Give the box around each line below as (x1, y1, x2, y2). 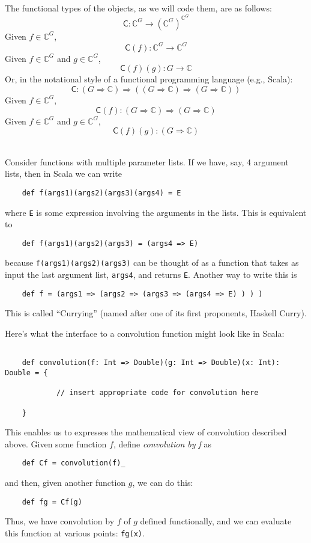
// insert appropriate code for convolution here (56, 388, 259, 397)
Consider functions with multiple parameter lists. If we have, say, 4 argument (5, 155, 289, 168)
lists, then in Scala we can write (5, 167, 122, 180)
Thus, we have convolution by (5, 515, 115, 527)
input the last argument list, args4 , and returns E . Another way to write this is (5, 268, 297, 281)
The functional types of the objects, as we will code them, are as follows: (5, 2, 272, 14)
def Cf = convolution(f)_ (22, 459, 125, 468)
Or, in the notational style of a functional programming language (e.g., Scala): (5, 73, 293, 85)
